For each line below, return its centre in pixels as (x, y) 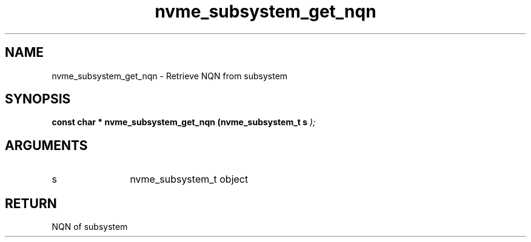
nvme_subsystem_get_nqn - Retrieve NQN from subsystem (170, 76)
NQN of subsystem (90, 227)
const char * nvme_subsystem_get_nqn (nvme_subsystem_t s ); (184, 122)
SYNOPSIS (38, 99)
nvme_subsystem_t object (189, 179)
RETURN (31, 203)
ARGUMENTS (46, 145)
